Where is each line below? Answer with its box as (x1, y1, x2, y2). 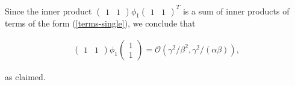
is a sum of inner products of (182, 4, 290, 17)
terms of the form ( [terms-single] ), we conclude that (5, 17, 196, 30)
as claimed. (5, 70, 46, 83)
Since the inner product (5, 4, 92, 17)
